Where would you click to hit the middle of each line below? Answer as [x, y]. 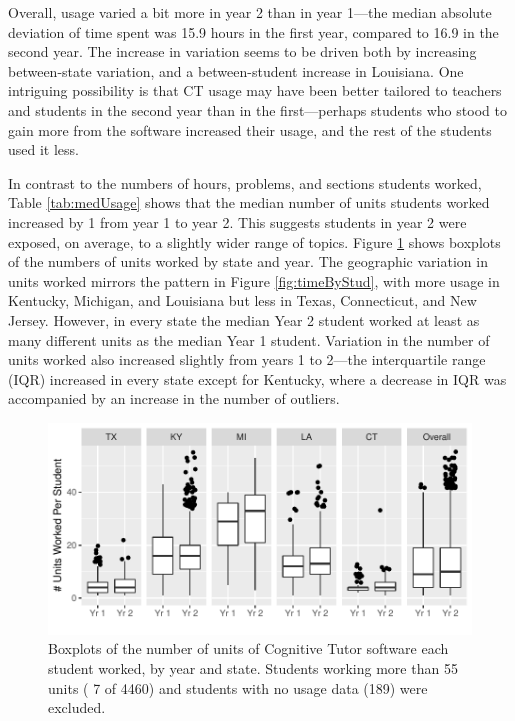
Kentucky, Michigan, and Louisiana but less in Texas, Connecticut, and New [242, 300]
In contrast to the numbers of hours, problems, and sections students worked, [245, 182]
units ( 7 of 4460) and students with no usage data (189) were [238, 687]
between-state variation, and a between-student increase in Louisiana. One [236, 70]
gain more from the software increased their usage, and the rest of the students [250, 129]
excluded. [77, 707]
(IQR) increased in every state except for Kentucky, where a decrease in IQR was [257, 378]
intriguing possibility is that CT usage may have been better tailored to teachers [255, 90]
